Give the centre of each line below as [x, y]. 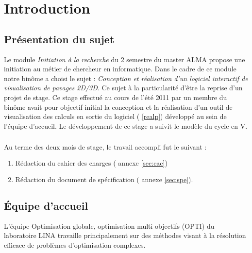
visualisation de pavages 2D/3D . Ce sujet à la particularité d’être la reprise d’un [123, 88]
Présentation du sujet [59, 39]
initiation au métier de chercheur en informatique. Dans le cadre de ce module [120, 69]
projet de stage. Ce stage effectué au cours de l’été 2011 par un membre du [116, 97]
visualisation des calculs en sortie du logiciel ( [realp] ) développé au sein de [115, 116]
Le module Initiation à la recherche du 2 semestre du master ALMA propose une [125, 59]
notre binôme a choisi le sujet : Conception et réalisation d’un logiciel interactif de [126, 78]
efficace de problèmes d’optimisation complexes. [75, 245]
